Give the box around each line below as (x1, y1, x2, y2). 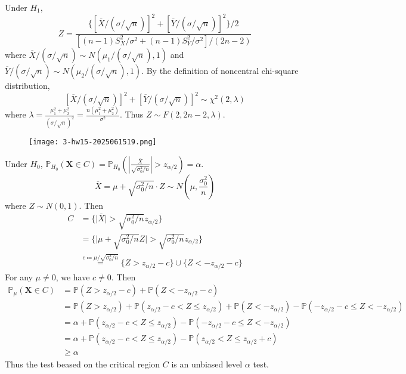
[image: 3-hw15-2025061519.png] (29, 138, 157, 147)
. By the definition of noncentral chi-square (141, 64, 299, 76)
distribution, (5, 79, 50, 91)
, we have (55, 270, 90, 283)
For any (5, 270, 33, 283)
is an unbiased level (171, 357, 243, 370)
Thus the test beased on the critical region (5, 357, 160, 370)
